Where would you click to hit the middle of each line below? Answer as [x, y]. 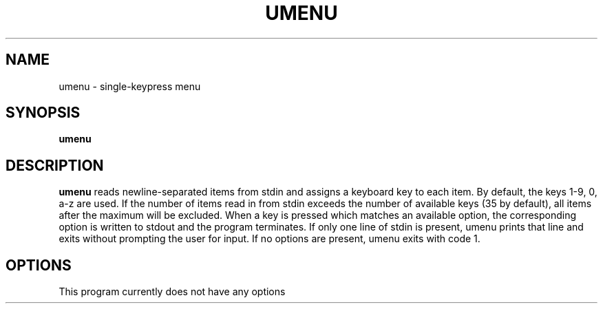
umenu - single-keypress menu [130, 86]
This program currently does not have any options [172, 292]
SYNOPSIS [43, 113]
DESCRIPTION [55, 165]
